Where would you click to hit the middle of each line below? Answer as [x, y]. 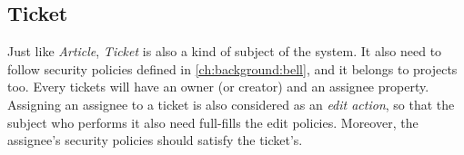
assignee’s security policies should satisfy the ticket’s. [155, 140]
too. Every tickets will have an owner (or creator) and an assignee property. [218, 87]
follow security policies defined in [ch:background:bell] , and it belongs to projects [232, 68]
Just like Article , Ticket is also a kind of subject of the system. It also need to [225, 51]
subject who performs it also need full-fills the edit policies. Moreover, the [213, 122]
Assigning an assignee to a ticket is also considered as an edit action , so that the [231, 104]
